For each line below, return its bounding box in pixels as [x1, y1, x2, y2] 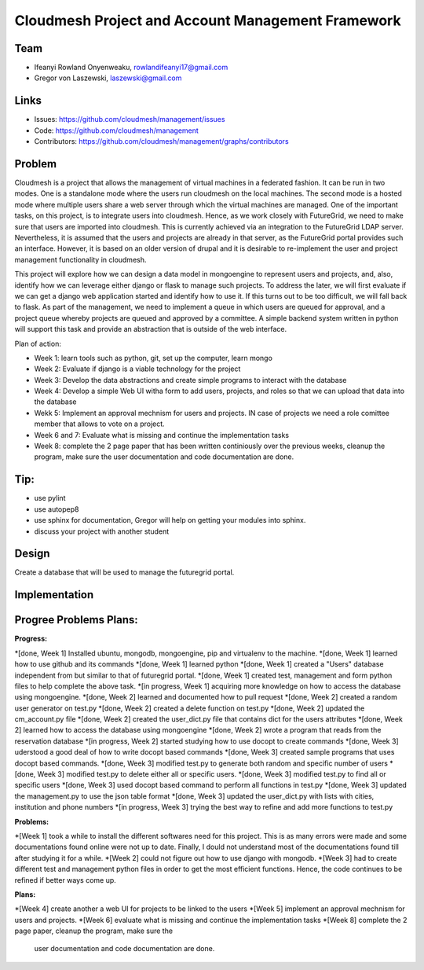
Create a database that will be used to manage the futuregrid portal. [14, 568, 235, 577]
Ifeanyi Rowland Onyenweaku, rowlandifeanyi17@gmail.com [34, 63, 228, 72]
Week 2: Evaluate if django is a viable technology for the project [34, 364, 241, 373]
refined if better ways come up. [14, 875, 117, 884]
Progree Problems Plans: [14, 613, 139, 626]
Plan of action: [14, 339, 62, 348]
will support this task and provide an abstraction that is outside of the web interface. [14, 325, 287, 334]
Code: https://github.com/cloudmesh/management [34, 126, 199, 135]
